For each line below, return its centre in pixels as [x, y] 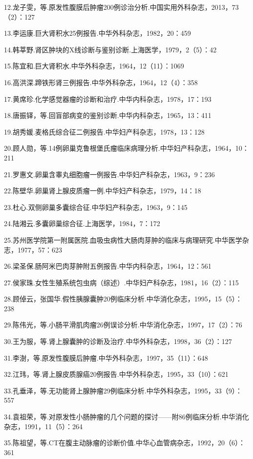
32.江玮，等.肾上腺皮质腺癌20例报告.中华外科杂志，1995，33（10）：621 [116, 374]
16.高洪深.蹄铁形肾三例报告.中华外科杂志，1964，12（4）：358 [101, 82]
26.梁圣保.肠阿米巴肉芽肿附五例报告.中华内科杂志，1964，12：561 [108, 266]
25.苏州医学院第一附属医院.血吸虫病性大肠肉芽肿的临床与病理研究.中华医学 [123, 240]
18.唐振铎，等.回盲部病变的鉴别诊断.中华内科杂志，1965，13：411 [108, 115]
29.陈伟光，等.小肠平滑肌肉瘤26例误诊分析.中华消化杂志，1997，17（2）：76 [123, 325]
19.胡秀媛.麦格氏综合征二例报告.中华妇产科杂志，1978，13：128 [104, 131]
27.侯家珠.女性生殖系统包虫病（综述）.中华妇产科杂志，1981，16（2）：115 [121, 282]
